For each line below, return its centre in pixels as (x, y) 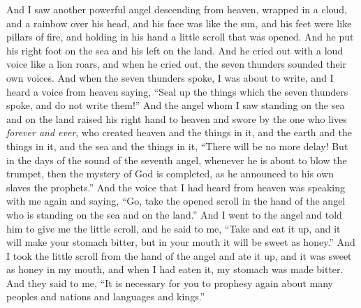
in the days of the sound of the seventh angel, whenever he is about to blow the (177, 160)
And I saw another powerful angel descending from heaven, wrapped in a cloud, (177, 9)
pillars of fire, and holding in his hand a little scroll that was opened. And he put (180, 37)
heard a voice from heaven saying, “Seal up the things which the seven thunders (177, 91)
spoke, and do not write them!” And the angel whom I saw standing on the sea (176, 105)
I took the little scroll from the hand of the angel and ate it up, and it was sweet (179, 255)
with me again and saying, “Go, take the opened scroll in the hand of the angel (176, 201)
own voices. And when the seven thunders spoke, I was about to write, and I (170, 77)
